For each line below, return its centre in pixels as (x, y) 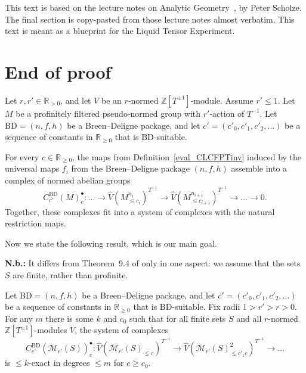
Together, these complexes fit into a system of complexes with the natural (140, 211)
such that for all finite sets (178, 318)
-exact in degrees (59, 363)
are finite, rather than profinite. (70, 274)
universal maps (32, 168)
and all (249, 318)
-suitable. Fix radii (206, 307)
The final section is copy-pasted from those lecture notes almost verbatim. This (150, 19)
